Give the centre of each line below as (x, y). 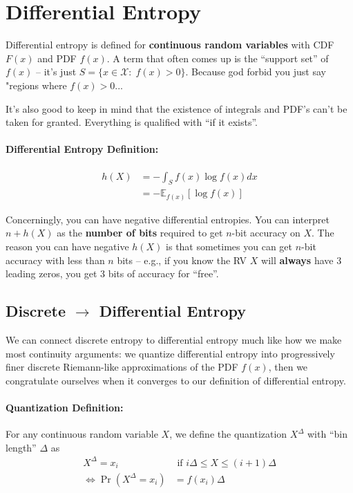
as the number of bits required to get (140, 233)
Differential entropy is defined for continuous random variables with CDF (170, 45)
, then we (288, 367)
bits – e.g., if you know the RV (182, 260)
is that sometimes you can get (229, 246)
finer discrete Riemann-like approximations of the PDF (122, 367)
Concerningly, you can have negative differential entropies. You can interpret (168, 219)
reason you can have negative (67, 246)
